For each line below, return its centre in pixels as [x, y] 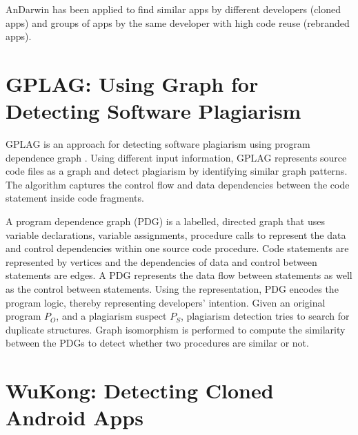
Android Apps [74, 417]
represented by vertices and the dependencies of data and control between [161, 261]
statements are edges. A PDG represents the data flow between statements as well [179, 275]
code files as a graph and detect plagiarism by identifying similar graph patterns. [177, 171]
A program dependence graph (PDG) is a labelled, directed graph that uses [165, 221]
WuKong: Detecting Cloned [140, 390]
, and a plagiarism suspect [111, 316]
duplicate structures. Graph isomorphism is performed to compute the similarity [176, 329]
